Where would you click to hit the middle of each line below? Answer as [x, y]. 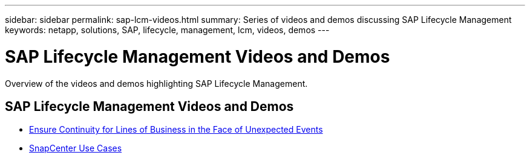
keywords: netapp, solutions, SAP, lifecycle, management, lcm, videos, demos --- [167, 30]
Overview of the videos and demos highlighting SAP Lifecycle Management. [156, 83]
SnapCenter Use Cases [76, 148]
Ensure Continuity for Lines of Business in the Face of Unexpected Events [176, 130]
